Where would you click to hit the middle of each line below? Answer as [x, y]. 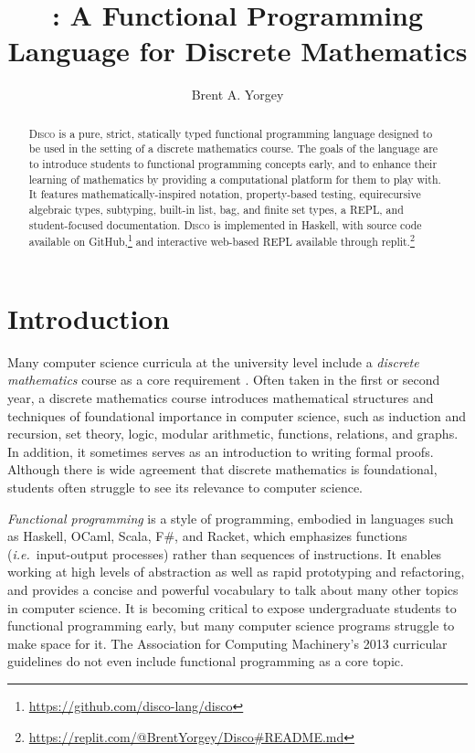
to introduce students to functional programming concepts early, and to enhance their [233, 164]
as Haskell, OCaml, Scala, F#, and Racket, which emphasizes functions [207, 536]
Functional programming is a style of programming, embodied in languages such [231, 518]
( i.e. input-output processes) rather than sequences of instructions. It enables [225, 553]
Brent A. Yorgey [237, 95]
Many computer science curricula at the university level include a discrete [213, 361]
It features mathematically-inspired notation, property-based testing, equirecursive [225, 194]
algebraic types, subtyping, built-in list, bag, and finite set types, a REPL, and [216, 209]
